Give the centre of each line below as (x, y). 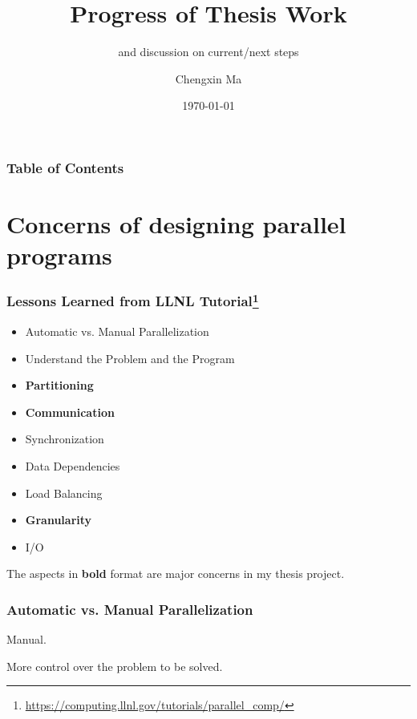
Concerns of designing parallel (176, 224)
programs (59, 255)
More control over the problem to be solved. (115, 666)
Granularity (59, 520)
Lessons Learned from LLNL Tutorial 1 (133, 300)
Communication (70, 412)
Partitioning (59, 385)
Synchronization (65, 439)
